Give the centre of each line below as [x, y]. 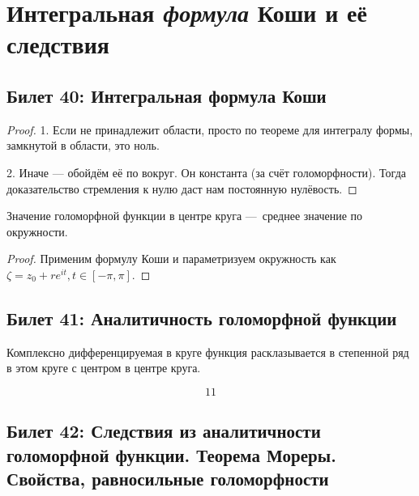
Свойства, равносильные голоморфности [168, 479]
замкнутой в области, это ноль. [83, 145]
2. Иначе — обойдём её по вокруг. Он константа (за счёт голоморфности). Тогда [206, 172]
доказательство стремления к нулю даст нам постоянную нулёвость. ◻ [182, 188]
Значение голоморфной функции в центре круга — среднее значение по [185, 216]
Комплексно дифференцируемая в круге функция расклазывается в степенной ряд [208, 352]
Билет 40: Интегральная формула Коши [167, 95]
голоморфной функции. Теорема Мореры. [171, 454]
